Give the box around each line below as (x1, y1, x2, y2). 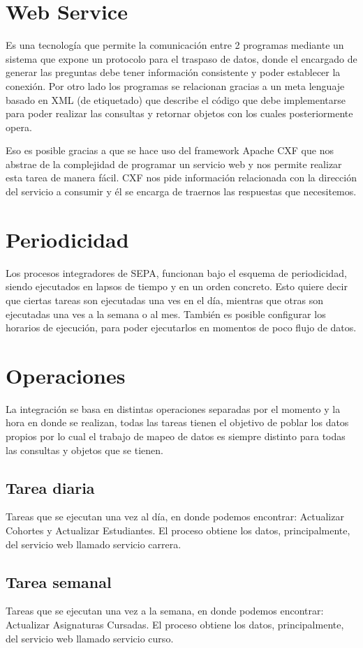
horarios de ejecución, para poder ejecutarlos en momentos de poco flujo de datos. (6, 320, 357, 335)
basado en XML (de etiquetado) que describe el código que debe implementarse (6, 92, 346, 107)
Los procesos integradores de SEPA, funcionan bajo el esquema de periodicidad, (6, 265, 347, 280)
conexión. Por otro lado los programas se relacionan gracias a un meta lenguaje (6, 78, 345, 93)
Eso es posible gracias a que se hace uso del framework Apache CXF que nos (6, 143, 334, 158)
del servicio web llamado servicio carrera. (6, 536, 181, 551)
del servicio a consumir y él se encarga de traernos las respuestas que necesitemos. (6, 184, 357, 199)
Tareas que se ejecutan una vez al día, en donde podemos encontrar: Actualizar (6, 509, 344, 524)
